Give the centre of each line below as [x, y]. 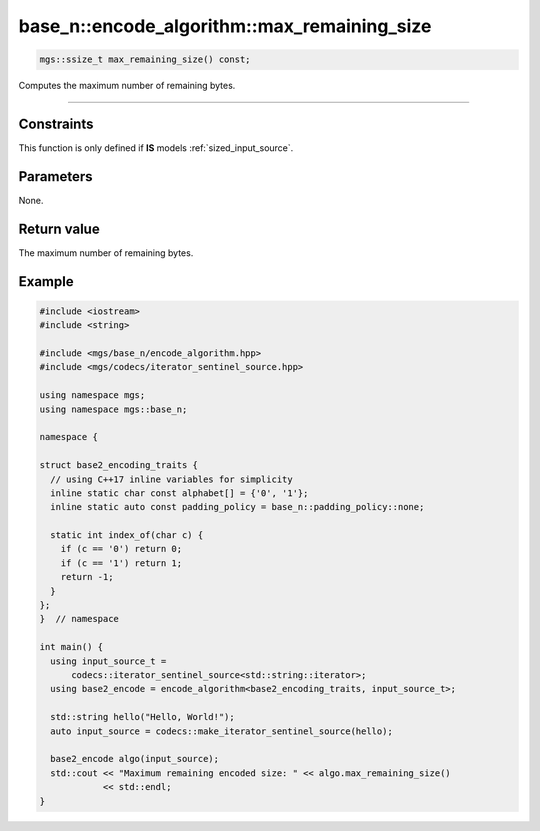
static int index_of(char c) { [127, 535]
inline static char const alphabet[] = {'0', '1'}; [179, 493]
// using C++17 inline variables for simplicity [172, 479]
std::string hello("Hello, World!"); [142, 717]
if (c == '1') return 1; [121, 563]
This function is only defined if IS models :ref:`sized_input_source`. [156, 148]
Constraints [56, 123]
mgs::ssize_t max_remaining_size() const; [145, 59]
